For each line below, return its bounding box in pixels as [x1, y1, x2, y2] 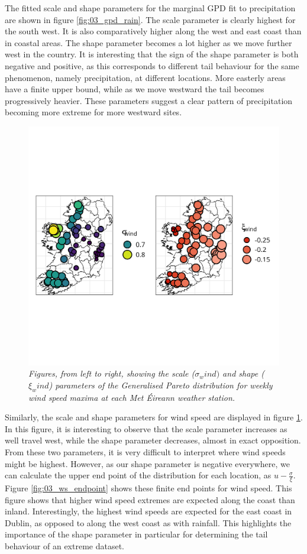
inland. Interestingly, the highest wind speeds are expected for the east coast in [5, 505, 292, 517]
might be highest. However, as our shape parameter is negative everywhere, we [5, 457, 290, 469]
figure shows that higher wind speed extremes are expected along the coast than [5, 493, 295, 506]
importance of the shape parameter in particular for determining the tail [5, 528, 268, 540]
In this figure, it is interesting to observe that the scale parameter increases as [5, 422, 287, 435]
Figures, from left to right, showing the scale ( [28, 367, 195, 380]
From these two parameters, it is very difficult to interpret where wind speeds [5, 446, 286, 458]
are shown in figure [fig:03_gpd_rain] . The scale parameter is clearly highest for [5, 13, 296, 25]
